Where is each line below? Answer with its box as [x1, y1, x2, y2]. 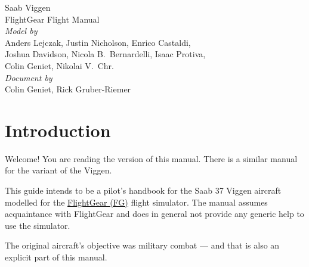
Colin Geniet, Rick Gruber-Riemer [5, 83, 131, 95]
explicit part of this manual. [5, 251, 107, 263]
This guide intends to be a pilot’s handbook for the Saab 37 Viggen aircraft [5, 184, 282, 197]
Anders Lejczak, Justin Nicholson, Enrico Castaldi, [5, 36, 191, 48]
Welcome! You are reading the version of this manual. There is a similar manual [5, 152, 298, 164]
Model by [5, 24, 38, 37]
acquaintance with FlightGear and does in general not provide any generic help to [5, 207, 304, 220]
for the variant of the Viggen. [5, 164, 112, 176]
